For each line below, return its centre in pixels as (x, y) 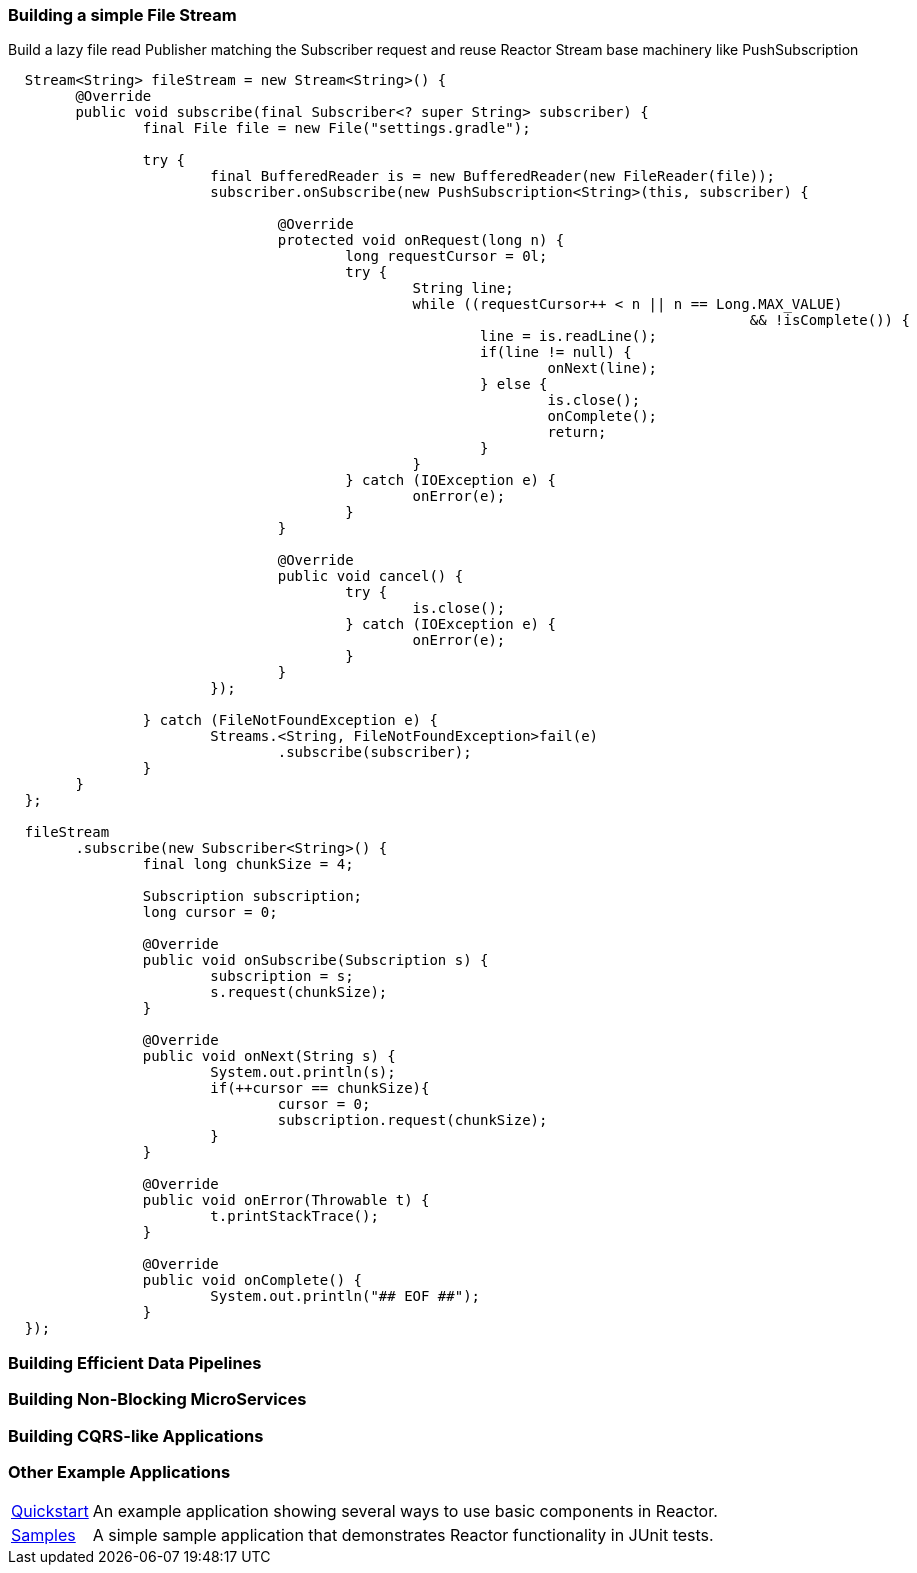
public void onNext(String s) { (269, 1056)
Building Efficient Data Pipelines (135, 1362)
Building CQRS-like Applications (136, 1435)
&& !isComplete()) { (829, 320)
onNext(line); (602, 368)
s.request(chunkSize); (299, 992)
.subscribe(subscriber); (374, 752)
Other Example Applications (119, 1471)
